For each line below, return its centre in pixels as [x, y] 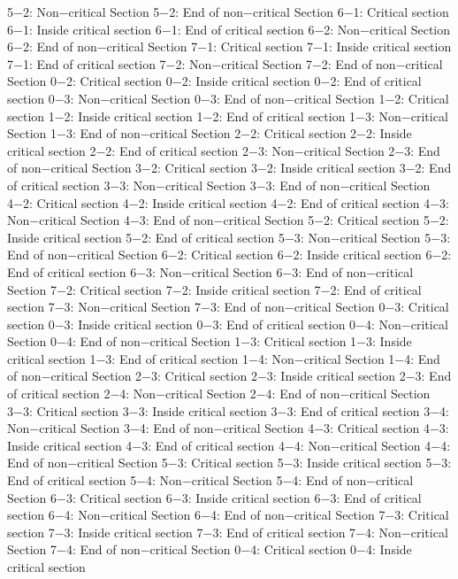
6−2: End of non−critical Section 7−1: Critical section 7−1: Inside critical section [229, 46]
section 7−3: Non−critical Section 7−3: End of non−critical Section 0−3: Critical [228, 307]
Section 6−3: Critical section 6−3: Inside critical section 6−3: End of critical [214, 497]
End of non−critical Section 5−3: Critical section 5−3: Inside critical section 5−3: [229, 463]
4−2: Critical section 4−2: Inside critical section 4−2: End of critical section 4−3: [228, 202]
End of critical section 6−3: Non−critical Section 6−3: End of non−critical [210, 271]
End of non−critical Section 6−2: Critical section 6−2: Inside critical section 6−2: [229, 255]
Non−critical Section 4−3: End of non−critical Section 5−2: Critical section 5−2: [228, 220]
